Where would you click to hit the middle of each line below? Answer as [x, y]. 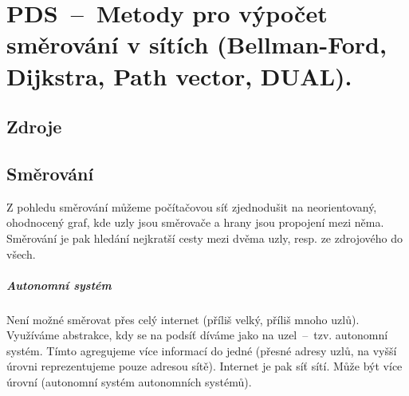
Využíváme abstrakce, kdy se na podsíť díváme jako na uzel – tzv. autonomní [197, 335]
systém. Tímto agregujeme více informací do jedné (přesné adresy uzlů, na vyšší [202, 350]
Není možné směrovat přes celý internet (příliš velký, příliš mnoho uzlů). [183, 319]
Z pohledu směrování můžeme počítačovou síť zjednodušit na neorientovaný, [192, 206]
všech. [21, 253]
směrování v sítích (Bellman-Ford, [197, 44]
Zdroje [34, 127]
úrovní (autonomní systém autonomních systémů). [129, 382]
